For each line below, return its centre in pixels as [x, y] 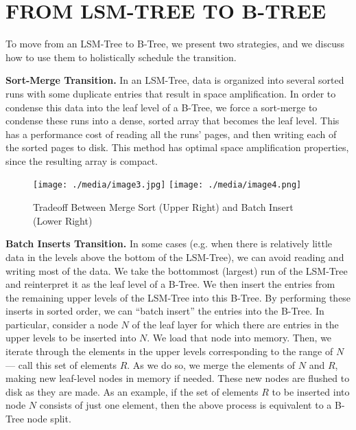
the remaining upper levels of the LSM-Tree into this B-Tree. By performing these [178, 297]
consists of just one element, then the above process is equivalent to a [186, 405]
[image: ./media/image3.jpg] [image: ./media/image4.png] [167, 185]
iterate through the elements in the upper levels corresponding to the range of [169, 351]
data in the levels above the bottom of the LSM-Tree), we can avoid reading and [175, 257]
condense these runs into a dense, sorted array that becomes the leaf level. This [173, 121]
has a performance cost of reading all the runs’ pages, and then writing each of [171, 134]
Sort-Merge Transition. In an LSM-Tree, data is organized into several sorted [175, 80]
